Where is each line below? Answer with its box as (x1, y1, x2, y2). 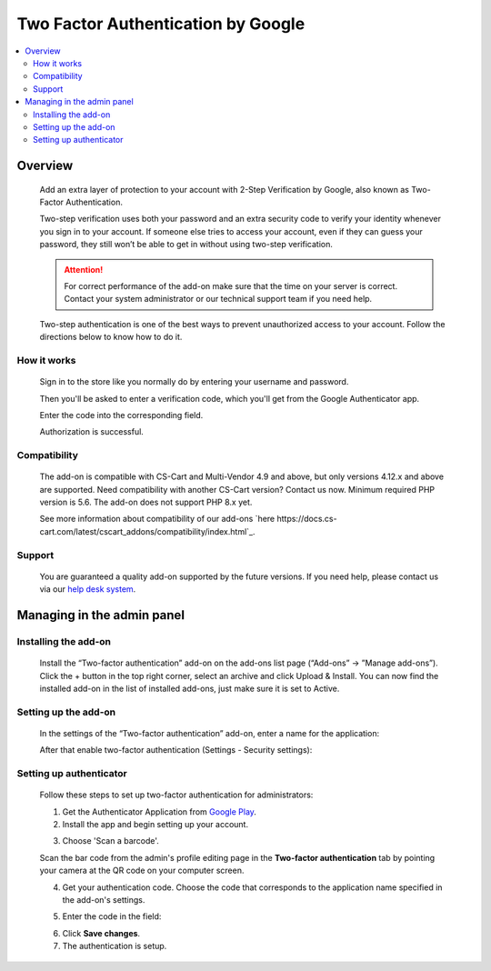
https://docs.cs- (276, 514, 337, 525)
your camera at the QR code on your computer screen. (39, 865, 245, 876)
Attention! (64, 264, 104, 275)
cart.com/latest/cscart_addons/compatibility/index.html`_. (39, 526, 256, 536)
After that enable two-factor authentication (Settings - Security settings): (39, 745, 313, 756)
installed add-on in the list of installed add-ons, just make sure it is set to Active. (39, 683, 340, 694)
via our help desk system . (39, 584, 136, 595)
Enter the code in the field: (62, 911, 162, 922)
